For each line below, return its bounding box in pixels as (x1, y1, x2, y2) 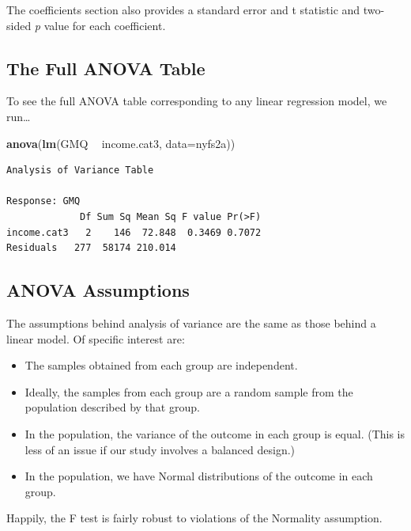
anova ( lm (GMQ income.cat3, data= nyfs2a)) (6, 135, 236, 151)
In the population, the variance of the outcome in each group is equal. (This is (25, 425, 405, 442)
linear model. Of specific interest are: (6, 330, 185, 347)
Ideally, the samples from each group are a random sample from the (25, 383, 353, 400)
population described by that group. (25, 399, 200, 415)
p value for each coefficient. (34, 17, 166, 33)
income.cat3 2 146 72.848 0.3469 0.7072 (6, 226, 262, 238)
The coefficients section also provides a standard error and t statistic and (6, 2, 360, 17)
